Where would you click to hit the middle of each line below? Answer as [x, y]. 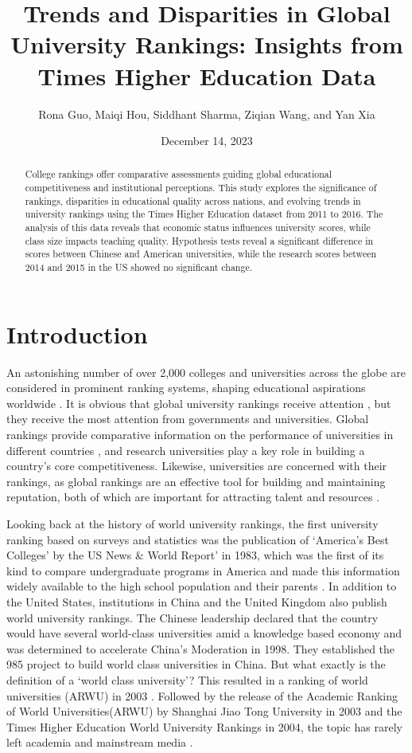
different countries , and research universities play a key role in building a [186, 450]
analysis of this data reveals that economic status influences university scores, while [198, 227]
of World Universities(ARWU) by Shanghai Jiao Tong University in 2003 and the [204, 711]
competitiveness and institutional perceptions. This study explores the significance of [201, 188]
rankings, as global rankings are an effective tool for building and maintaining [196, 481]
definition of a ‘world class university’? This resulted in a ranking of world [187, 679]
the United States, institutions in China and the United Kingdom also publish [197, 601]
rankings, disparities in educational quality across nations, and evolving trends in [193, 200]
